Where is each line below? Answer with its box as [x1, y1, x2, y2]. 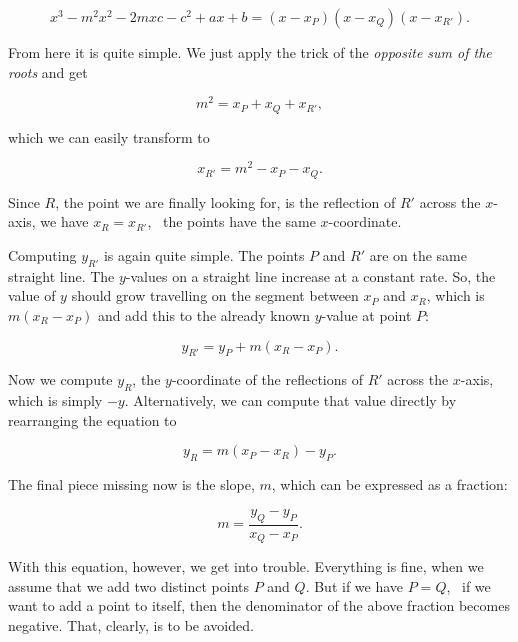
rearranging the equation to [8, 409, 177, 430]
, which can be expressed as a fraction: [271, 474, 508, 495]
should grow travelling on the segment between [71, 285, 359, 306]
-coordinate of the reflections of [171, 369, 363, 390]
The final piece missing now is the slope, [8, 474, 255, 495]
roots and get [8, 61, 88, 82]
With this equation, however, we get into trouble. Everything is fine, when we [8, 556, 484, 577]
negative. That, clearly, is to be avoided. [8, 614, 254, 635]
